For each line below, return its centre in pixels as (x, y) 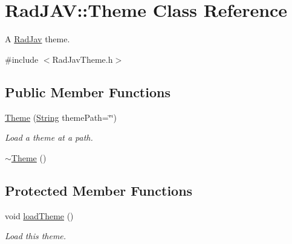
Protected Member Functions (99, 190)
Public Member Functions (88, 91)
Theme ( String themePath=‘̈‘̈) (61, 117)
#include (22, 59)
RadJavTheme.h (83, 59)
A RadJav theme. (37, 39)
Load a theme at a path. (49, 137)
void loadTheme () (39, 215)
